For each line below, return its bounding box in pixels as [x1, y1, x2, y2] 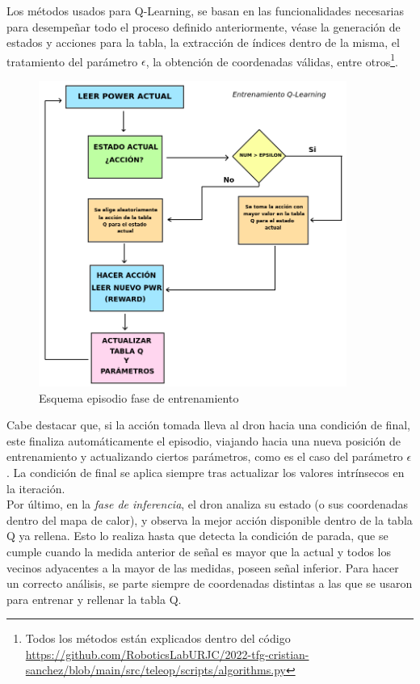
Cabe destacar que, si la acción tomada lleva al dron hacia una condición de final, [6, 416, 410, 433]
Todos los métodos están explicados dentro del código [25, 630, 291, 647]
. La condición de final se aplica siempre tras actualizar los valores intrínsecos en [6, 463, 405, 480]
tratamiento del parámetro [6, 53, 138, 70]
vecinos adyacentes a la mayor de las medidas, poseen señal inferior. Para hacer [6, 559, 399, 576]
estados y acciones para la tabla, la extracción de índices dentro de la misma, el [6, 34, 400, 51]
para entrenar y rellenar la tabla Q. [6, 590, 182, 607]
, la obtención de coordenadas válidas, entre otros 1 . [145, 50, 398, 70]
